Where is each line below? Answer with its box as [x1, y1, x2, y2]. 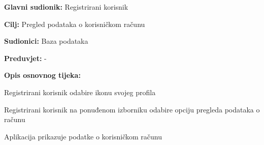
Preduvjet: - [4, 52, 47, 63]
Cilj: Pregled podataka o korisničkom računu [4, 18, 145, 29]
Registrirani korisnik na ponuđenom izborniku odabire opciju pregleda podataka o [4, 104, 260, 114]
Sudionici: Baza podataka [4, 36, 88, 46]
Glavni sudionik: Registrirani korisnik [4, 2, 128, 12]
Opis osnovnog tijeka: [4, 70, 81, 80]
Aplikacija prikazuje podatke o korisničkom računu [4, 131, 162, 141]
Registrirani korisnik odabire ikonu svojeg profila [4, 86, 156, 97]
